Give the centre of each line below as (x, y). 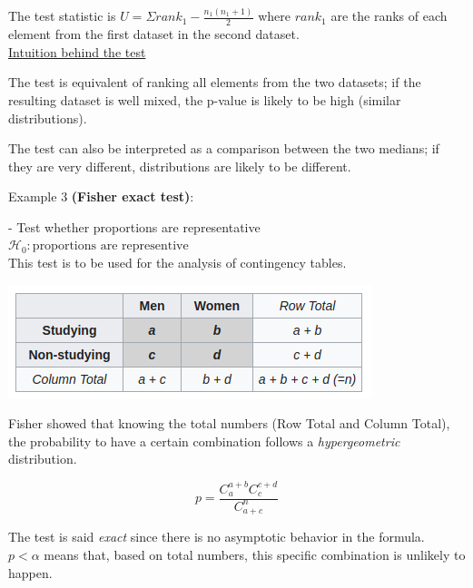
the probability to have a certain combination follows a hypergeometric (204, 441)
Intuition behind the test (77, 51)
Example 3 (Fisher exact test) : (101, 196)
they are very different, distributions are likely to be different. (180, 166)
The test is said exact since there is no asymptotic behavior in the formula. (217, 537)
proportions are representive (110, 246)
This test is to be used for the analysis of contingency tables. (177, 263)
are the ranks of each (389, 16)
